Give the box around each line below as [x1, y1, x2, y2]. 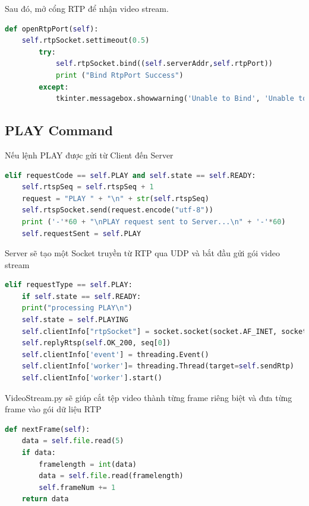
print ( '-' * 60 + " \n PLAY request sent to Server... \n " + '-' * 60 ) [21, 217, 286, 226]
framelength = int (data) [39, 460, 137, 469]
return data [21, 495, 69, 504]
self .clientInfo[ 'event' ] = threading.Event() [21, 350, 209, 359]
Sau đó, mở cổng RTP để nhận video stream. [5, 2, 169, 14]
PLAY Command [5, 121, 113, 139]
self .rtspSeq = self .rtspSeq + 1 [21, 183, 154, 192]
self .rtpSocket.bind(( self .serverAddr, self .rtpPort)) [55, 59, 273, 68]
